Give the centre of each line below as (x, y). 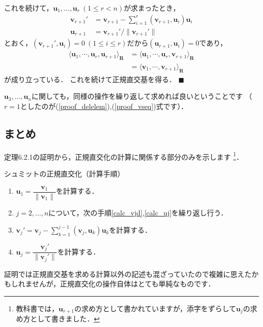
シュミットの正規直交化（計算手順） (64, 173)
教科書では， (37, 308)
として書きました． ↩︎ (65, 319)
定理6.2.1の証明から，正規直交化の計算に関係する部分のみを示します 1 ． (124, 156)
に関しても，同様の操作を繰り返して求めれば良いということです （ (142, 96)
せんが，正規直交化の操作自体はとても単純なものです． (124, 284)
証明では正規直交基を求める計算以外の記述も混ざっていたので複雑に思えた (128, 274)
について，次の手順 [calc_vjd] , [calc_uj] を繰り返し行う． (138, 212)
